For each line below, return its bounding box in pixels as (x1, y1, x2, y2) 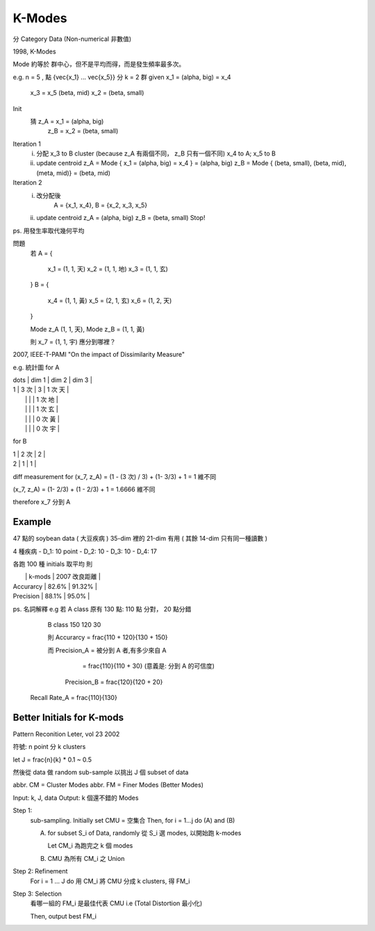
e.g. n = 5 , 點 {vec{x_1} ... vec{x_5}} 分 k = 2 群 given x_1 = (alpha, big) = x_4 (12, 73, 232, 81)
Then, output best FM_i (30, 912, 97, 920)
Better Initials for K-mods (12, 712, 124, 723)
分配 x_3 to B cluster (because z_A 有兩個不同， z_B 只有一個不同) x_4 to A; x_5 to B (36, 149, 276, 158)
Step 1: (12, 806, 33, 815)
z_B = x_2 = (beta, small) (47, 127, 119, 135)
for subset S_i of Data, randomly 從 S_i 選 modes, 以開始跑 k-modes (47, 829, 242, 837)
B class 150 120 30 (47, 621, 101, 629)
